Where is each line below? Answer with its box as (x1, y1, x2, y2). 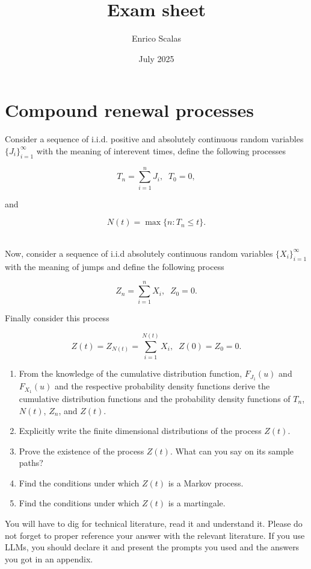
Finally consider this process (5, 312, 109, 324)
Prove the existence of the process (19, 444, 144, 457)
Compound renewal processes (5, 98, 254, 122)
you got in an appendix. (5, 552, 93, 565)
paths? (19, 456, 43, 469)
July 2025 (138, 52, 174, 64)
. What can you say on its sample (170, 444, 294, 457)
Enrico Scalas (132, 32, 181, 45)
